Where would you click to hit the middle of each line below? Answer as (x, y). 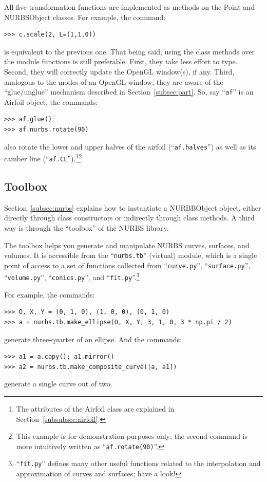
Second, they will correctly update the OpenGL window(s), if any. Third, (119, 71)
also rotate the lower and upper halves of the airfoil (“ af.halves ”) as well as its (130, 146)
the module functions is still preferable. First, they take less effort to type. (121, 61)
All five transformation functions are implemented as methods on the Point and (129, 7)
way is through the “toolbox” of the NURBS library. (87, 227)
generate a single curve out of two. (58, 384)
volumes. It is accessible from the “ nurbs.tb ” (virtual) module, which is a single (131, 255)
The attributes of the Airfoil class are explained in (95, 408)
